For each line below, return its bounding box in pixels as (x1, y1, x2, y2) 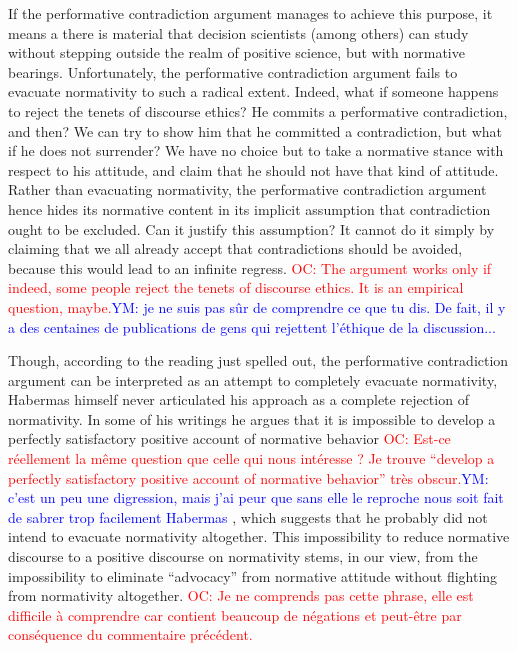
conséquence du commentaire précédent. (8, 624, 253, 645)
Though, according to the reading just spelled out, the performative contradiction (8, 350, 509, 371)
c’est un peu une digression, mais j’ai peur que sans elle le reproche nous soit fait (8, 487, 504, 508)
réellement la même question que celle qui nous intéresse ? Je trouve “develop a (8, 448, 495, 469)
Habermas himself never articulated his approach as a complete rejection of (8, 389, 469, 410)
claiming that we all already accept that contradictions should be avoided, (8, 238, 463, 259)
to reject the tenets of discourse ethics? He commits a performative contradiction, (8, 100, 508, 121)
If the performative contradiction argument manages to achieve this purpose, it (8, 3, 493, 23)
